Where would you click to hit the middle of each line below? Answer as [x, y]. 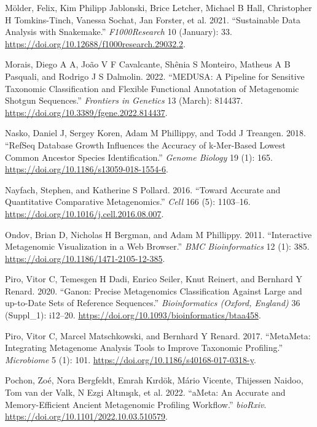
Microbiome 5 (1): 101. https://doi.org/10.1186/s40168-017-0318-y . [131, 359]
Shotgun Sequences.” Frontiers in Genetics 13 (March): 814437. [124, 100]
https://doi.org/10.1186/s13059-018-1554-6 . [87, 169]
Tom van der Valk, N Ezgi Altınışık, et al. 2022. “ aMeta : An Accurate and [145, 392]
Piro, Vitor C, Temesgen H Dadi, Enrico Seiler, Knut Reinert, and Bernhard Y [154, 279]
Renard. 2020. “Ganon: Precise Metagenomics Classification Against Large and [154, 290]
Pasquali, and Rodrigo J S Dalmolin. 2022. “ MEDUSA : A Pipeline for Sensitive [155, 76]
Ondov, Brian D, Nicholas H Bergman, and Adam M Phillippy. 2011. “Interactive [158, 234]
